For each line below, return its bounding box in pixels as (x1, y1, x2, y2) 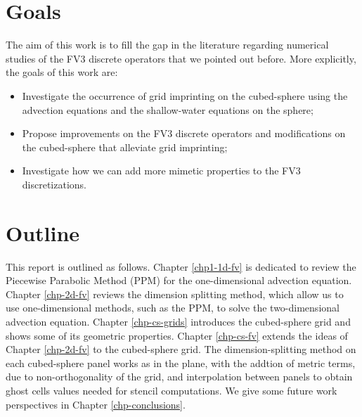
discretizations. (22, 177, 86, 191)
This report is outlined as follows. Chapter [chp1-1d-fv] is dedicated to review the (6, 259, 356, 274)
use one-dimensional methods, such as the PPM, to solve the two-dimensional (6, 300, 340, 315)
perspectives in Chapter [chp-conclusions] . (6, 397, 186, 411)
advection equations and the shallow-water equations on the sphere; (22, 102, 313, 117)
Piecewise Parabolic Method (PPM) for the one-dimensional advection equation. (6, 273, 352, 288)
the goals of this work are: (6, 65, 118, 79)
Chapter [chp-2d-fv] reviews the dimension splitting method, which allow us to (6, 286, 344, 301)
